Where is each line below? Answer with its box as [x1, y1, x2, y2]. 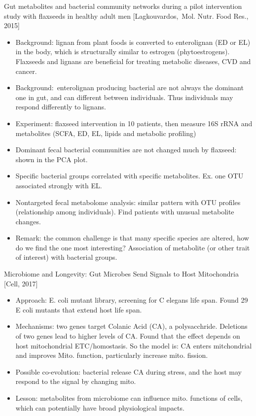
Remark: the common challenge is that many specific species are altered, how [15, 233, 249, 243]
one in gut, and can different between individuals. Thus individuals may [15, 92, 233, 102]
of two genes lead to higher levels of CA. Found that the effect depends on [15, 331, 240, 341]
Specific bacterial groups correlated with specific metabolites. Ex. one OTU [15, 171, 244, 181]
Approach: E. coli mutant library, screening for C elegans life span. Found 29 [15, 295, 248, 305]
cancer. [15, 66, 37, 76]
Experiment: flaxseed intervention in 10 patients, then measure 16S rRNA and [15, 118, 253, 128]
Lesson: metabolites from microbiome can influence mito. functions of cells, [15, 393, 243, 403]
